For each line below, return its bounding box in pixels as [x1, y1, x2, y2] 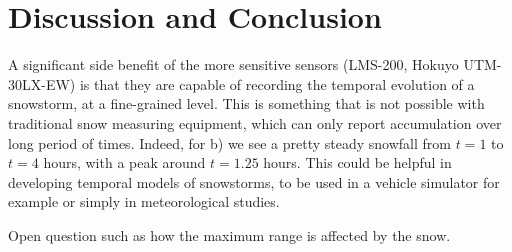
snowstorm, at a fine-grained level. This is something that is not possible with [8, 93, 485, 114]
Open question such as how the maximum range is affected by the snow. [8, 224, 451, 245]
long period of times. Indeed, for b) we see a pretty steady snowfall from [8, 132, 452, 153]
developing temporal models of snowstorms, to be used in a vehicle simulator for [8, 171, 500, 192]
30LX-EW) [8, 73, 76, 94]
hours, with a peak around [43, 152, 206, 173]
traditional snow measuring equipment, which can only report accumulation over [8, 112, 502, 133]
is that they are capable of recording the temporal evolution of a [79, 73, 475, 94]
